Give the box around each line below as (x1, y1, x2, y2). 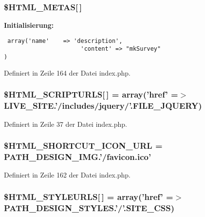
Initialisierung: (4, 20, 54, 30)
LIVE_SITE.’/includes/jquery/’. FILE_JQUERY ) (4, 99, 202, 112)
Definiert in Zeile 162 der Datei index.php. (4, 170, 130, 180)
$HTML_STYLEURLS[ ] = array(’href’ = (4, 190, 173, 202)
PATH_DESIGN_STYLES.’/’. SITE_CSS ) (4, 201, 175, 214)
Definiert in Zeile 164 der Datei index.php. (4, 67, 130, 78)
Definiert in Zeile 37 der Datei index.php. (4, 118, 127, 129)
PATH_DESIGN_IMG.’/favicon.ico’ (4, 150, 151, 162)
